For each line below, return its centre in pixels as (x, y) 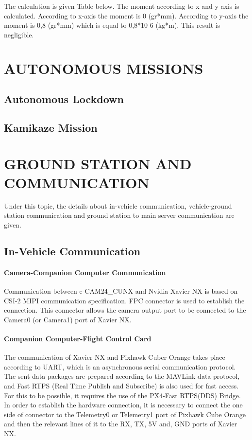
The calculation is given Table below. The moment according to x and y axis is (122, 6)
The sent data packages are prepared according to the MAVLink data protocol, (122, 376)
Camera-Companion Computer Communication (85, 272)
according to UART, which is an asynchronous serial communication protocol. (120, 366)
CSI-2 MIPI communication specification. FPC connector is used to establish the (124, 300)
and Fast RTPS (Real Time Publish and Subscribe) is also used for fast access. (121, 385)
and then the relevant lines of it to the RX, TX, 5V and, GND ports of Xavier (121, 424)
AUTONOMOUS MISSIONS (104, 68)
